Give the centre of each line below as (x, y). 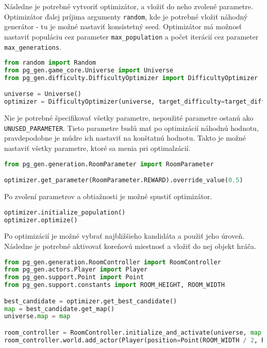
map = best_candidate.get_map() (59, 309)
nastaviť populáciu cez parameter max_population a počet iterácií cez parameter (131, 36)
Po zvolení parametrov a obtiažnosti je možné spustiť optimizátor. (108, 196)
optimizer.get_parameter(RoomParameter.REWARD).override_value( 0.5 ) (124, 180)
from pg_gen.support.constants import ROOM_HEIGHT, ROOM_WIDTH (115, 285)
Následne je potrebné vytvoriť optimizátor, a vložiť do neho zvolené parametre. (129, 6)
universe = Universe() (43, 94)
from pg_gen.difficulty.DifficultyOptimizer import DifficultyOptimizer (131, 78)
